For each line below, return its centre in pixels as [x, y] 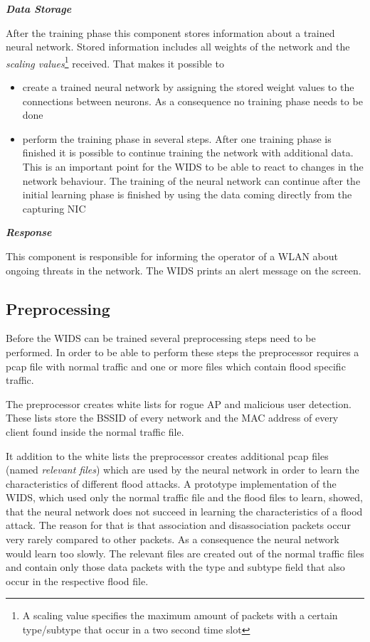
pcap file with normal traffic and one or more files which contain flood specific [176, 366]
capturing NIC [54, 208]
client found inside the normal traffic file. [95, 431]
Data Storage [39, 9]
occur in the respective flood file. [77, 581]
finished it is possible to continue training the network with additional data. [188, 153]
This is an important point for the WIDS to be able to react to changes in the [193, 166]
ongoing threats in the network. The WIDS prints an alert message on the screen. [184, 270]
